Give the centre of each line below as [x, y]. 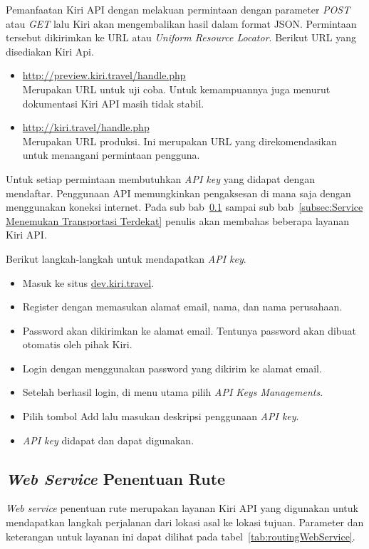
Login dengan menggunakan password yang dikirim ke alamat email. [172, 368]
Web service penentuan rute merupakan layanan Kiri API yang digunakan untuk [182, 508]
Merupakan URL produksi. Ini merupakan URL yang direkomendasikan [180, 141]
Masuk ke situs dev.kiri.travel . [88, 282]
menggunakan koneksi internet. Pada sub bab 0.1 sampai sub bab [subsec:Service [184, 207]
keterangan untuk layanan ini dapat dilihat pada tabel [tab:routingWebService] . [181, 536]
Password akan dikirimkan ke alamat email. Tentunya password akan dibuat [189, 330]
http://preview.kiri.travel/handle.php [104, 75]
